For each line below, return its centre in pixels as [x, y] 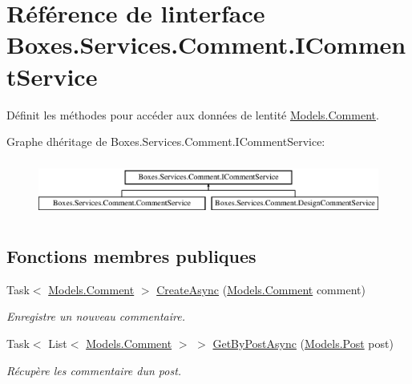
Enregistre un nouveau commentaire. [96, 316]
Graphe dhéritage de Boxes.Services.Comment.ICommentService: [166, 141]
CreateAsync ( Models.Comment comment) [261, 289]
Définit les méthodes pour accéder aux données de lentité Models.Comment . [193, 114]
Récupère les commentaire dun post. [94, 370]
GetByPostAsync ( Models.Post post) [303, 343]
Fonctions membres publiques [131, 255]
